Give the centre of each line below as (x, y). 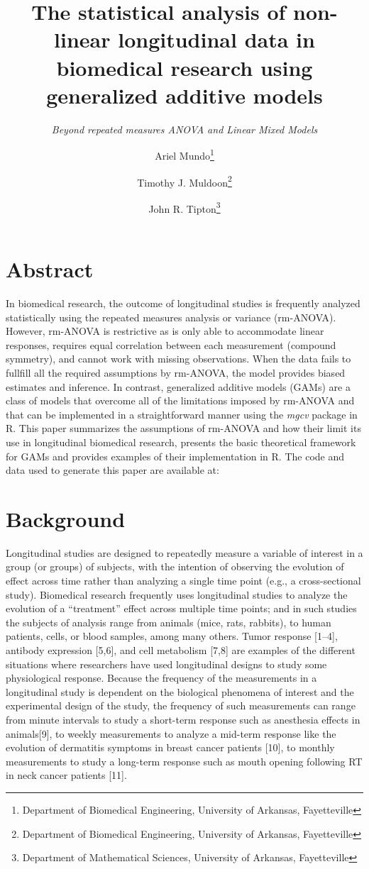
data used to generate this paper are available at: (112, 470)
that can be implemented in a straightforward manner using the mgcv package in (182, 414)
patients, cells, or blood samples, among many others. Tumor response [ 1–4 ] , (172, 636)
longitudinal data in (216, 39)
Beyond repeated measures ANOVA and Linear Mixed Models (184, 129)
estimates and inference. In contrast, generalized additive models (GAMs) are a (178, 386)
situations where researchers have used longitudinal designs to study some (166, 664)
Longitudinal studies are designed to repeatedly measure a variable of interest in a (184, 552)
